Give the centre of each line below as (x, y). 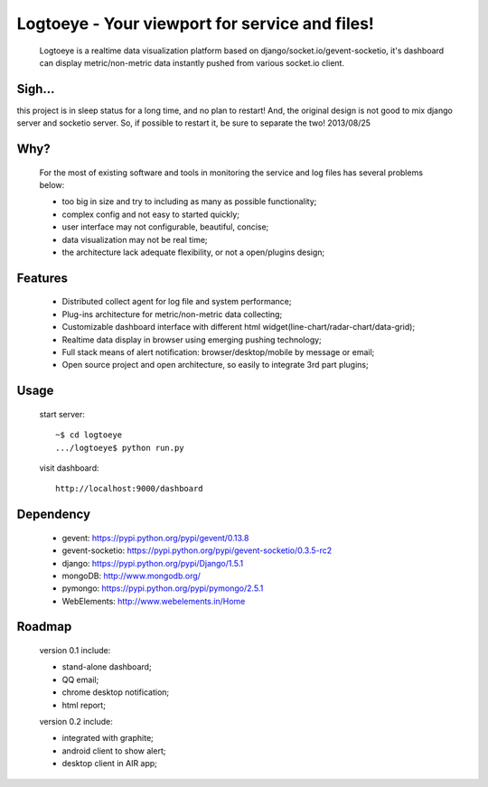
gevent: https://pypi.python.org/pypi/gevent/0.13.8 (155, 538)
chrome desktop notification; (116, 692)
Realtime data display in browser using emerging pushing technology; (192, 340)
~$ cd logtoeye (89, 435)
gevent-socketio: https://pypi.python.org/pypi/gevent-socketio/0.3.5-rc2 (197, 550)
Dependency (53, 515)
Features (42, 278)
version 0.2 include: (76, 722)
